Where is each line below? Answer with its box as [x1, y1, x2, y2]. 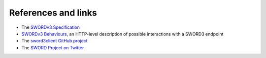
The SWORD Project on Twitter [21, 44, 84, 51]
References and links [9, 7, 97, 18]
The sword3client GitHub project [21, 38, 88, 44]
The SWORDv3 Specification [21, 24, 80, 30]
